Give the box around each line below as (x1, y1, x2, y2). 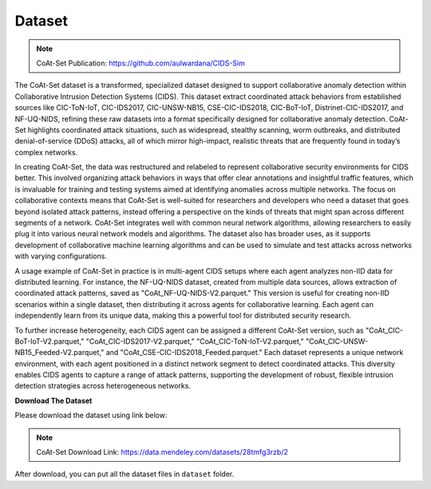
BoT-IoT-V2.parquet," (14, 336, 85, 346)
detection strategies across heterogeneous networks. (14, 381, 192, 391)
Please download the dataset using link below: (14, 411, 168, 420)
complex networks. (14, 148, 78, 157)
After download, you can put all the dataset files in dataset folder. (14, 469, 235, 479)
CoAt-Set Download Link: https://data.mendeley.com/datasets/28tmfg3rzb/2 (36, 448, 289, 457)
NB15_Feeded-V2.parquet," (14, 348, 105, 357)
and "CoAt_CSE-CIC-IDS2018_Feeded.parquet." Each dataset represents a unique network (105, 348, 404, 357)
